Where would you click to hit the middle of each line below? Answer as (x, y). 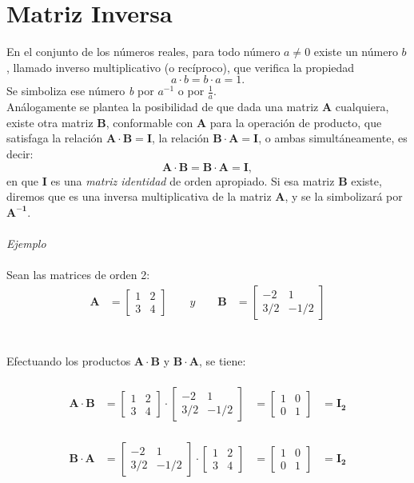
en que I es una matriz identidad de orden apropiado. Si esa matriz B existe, (194, 180)
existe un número (356, 52)
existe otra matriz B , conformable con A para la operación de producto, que (194, 122)
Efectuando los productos (69, 360)
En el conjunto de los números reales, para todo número (143, 52)
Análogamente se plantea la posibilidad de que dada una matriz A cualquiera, (198, 107)
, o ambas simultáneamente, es (333, 138)
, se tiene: (222, 360)
